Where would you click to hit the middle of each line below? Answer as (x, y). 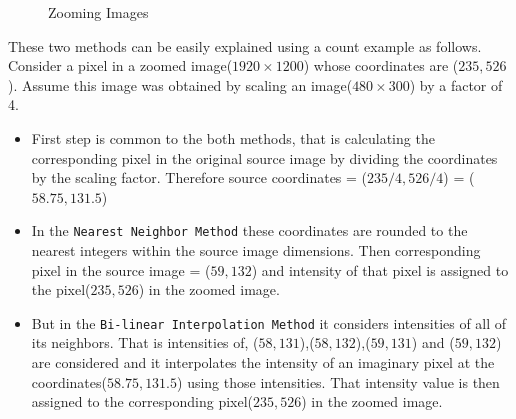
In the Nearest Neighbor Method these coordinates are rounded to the (249, 230)
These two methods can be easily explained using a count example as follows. (245, 45)
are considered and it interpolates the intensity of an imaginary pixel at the (263, 362)
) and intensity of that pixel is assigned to (380, 269)
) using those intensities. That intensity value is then (338, 381)
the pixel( (61, 289)
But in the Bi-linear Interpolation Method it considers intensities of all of (269, 322)
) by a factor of (456, 84)
